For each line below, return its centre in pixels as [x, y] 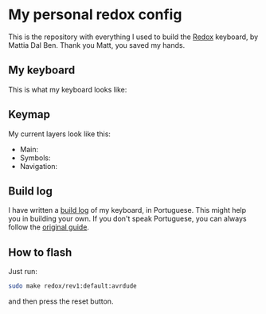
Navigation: [39, 166]
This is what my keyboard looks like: [68, 89]
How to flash [40, 252]
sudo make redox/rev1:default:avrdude [72, 286]
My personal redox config [95, 15]
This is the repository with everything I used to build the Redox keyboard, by [133, 37]
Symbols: [35, 158]
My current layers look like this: [60, 134]
